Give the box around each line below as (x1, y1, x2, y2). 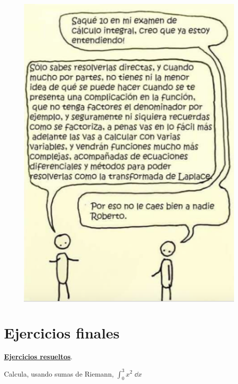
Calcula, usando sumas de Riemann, (4, 368, 114, 379)
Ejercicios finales (4, 323, 119, 343)
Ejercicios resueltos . (4, 351, 73, 362)
